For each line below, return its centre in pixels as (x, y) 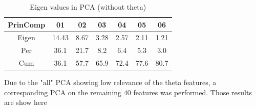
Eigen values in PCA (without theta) (88, 7)
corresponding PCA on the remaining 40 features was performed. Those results (128, 92)
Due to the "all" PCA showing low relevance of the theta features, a (110, 82)
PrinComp (27, 24)
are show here (26, 102)
